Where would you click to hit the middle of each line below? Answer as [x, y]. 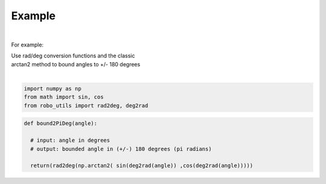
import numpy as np [53, 89]
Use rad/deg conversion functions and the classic [73, 56]
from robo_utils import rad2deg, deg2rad [86, 105]
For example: [27, 45]
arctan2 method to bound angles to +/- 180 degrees [76, 64]
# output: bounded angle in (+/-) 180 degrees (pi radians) [121, 149]
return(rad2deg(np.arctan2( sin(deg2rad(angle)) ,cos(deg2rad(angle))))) [142, 166]
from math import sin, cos [64, 97]
